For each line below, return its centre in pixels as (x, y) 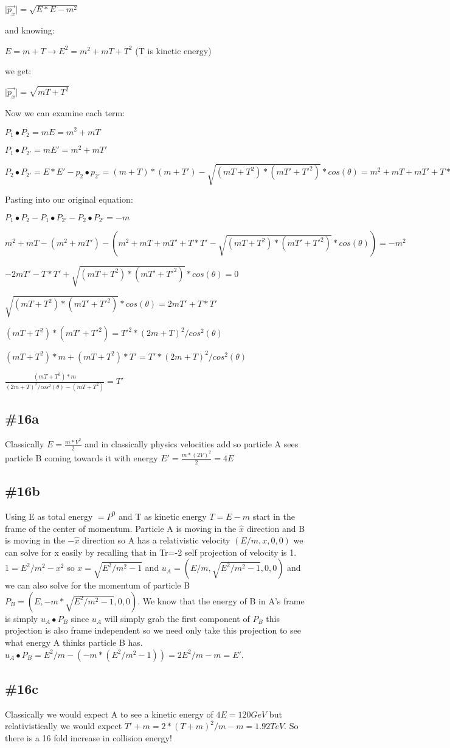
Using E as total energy (49, 516)
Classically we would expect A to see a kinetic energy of (109, 714)
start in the (274, 516)
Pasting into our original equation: (69, 199)
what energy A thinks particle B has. (74, 642)
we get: (18, 71)
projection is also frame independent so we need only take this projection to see (153, 630)
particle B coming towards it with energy (81, 457)
